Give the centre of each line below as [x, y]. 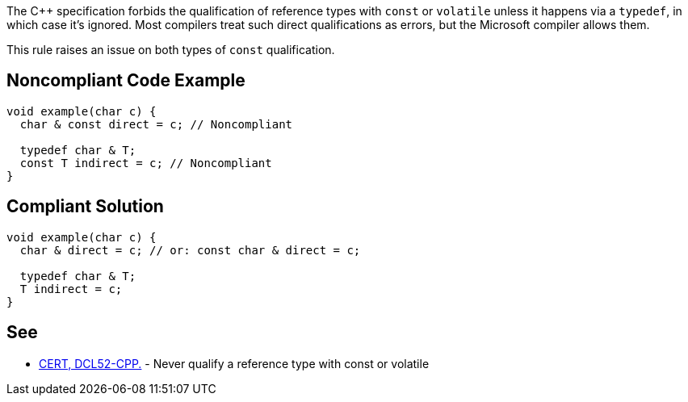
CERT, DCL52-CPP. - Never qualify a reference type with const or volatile [234, 363]
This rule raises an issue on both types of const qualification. [171, 50]
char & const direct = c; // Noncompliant [156, 124]
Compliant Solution [85, 207]
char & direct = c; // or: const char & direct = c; [190, 250]
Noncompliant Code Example [126, 81]
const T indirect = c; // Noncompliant [146, 163]
